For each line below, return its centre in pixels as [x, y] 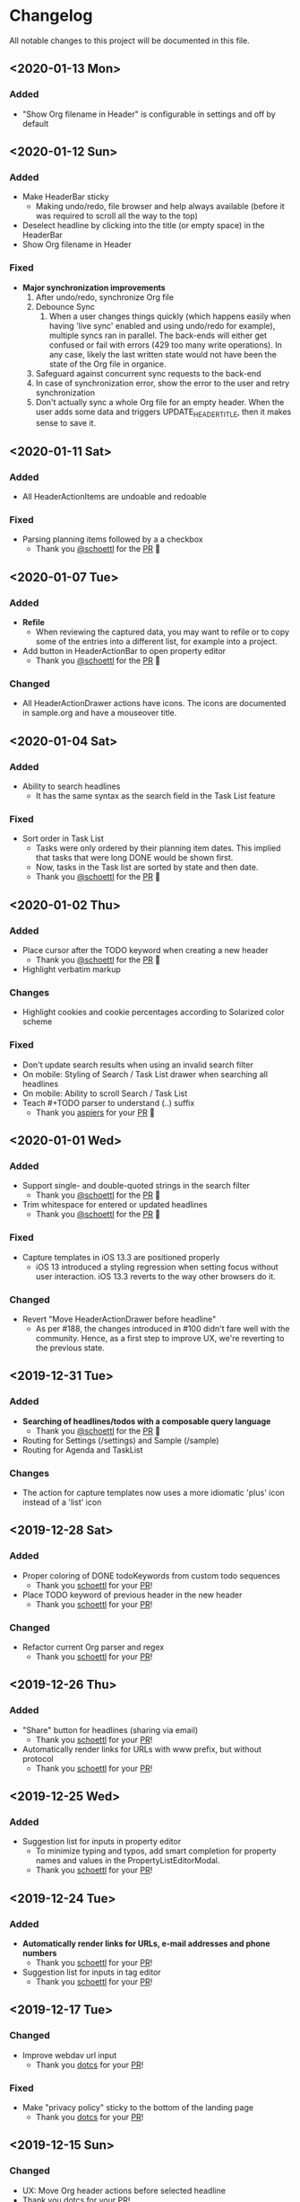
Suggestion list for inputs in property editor [102, 1842]
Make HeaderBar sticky [65, 197]
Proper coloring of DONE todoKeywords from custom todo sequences [151, 1575]
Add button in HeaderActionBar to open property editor [124, 651]
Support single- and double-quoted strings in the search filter [136, 1186]
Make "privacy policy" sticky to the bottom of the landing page [137, 2107]
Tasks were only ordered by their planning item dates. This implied [158, 848]
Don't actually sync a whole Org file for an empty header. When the [160, 402]
